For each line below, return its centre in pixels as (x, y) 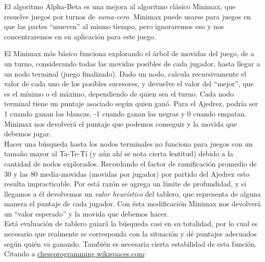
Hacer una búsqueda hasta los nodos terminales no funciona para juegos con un (129, 143)
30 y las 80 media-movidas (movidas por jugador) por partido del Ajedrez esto (127, 173)
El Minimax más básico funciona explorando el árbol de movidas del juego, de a (129, 53)
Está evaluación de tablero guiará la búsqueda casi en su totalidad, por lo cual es (131, 223)
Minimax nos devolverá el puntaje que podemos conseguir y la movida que (121, 123)
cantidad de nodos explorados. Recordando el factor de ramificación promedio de (130, 163)
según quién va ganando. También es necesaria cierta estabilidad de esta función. (130, 243)
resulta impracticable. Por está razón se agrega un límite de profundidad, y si (125, 184)
